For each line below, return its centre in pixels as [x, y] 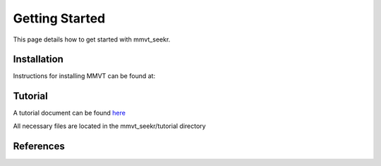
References [39, 146]
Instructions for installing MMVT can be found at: [84, 76]
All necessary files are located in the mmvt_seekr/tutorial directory [109, 126]
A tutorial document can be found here [69, 113]
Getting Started [59, 18]
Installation [38, 59]
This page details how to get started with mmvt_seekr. [92, 39]
